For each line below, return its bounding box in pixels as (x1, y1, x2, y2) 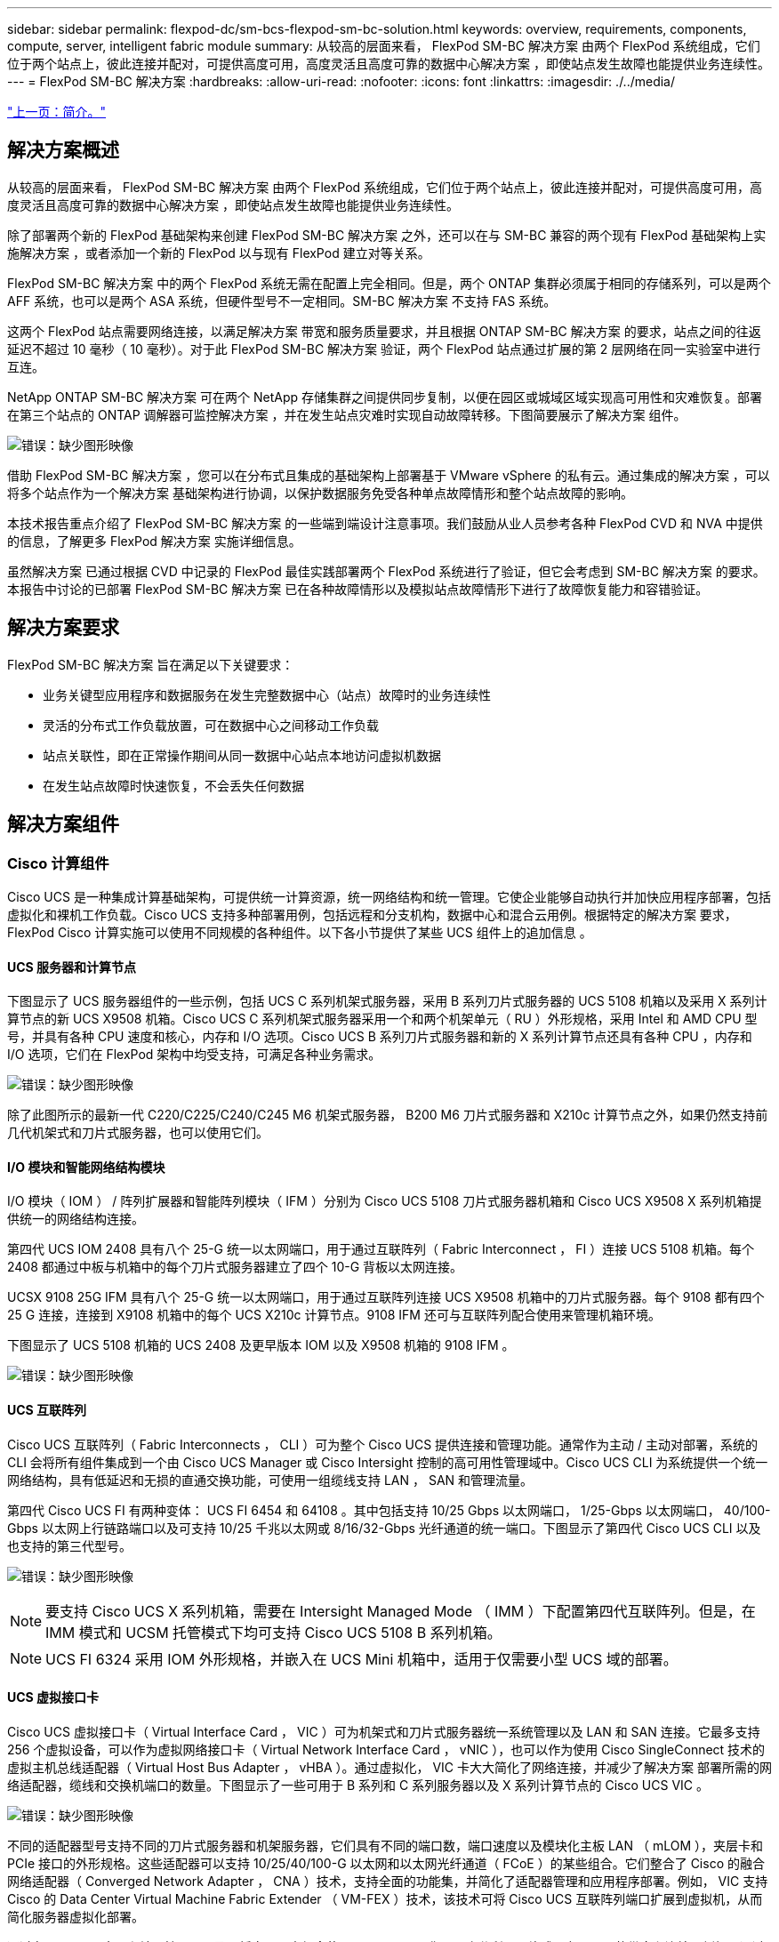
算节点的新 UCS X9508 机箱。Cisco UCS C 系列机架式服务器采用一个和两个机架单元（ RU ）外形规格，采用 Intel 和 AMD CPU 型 (7, 1011, 758, 1027)
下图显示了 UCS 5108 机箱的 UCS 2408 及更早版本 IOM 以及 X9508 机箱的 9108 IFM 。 (7, 1337, 515, 1353)
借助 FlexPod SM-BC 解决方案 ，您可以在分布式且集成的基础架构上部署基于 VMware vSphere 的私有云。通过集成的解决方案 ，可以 (7, 467, 770, 483)
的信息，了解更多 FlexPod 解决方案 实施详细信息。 (7, 533, 301, 549)
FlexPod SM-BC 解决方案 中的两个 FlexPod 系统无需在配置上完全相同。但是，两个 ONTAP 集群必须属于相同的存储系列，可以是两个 (7, 275, 771, 291)
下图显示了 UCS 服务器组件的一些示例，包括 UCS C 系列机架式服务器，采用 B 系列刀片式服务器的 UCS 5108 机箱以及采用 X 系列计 (7, 993, 767, 1009)
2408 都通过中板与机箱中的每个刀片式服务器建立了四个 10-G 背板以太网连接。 (7, 1259, 463, 1275)
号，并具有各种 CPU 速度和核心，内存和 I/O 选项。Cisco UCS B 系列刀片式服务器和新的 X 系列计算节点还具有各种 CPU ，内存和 (7, 1029, 752, 1045)
